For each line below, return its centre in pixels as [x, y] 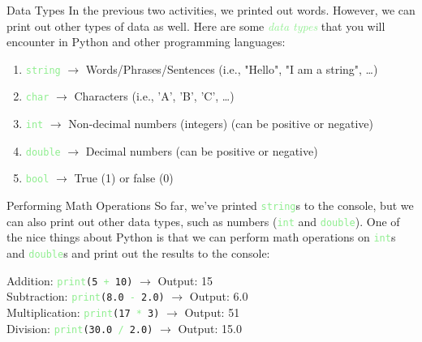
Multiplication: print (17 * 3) [83, 312]
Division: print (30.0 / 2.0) [80, 328]
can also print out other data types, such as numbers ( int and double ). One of [203, 221]
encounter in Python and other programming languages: [146, 42]
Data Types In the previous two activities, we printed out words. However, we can [211, 10]
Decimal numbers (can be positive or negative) [202, 150]
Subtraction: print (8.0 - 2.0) [86, 296]
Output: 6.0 [219, 296]
